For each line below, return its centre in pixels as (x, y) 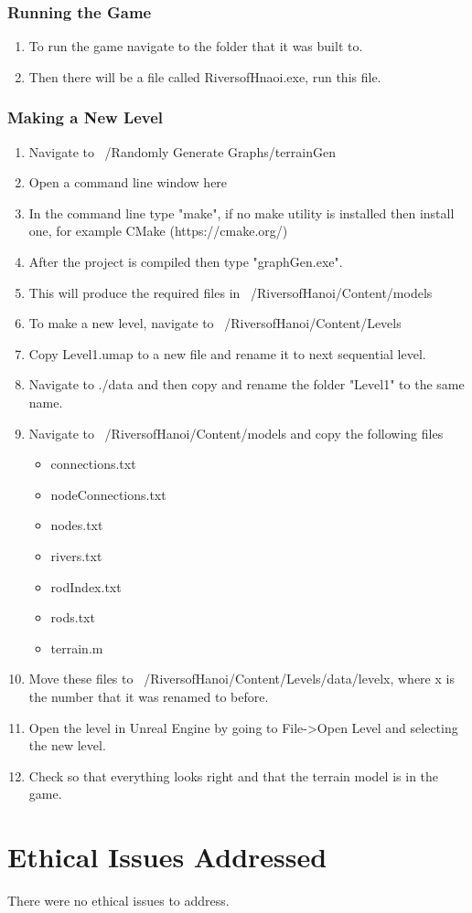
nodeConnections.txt (108, 494)
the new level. (67, 745)
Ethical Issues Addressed (167, 857)
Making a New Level (86, 117)
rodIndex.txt (86, 586)
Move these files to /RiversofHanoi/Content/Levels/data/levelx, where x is (241, 679)
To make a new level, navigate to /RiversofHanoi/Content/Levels (215, 323)
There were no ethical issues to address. (118, 900)
